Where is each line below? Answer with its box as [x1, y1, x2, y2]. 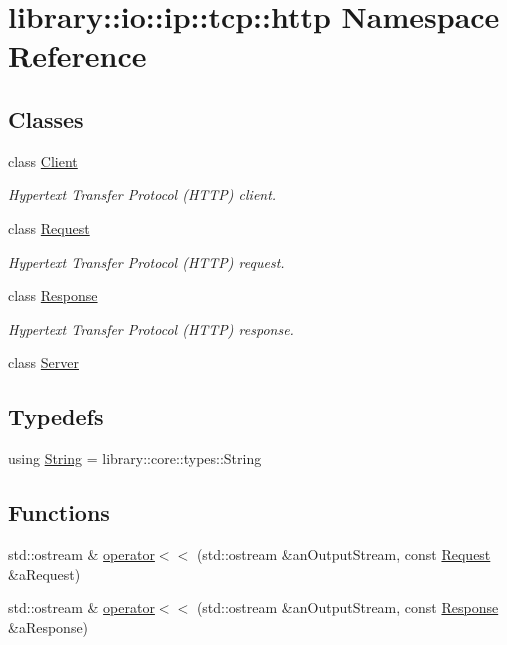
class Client [8, 150, 78, 171]
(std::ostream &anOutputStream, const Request [196, 543, 491, 564]
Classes [8, 103, 84, 134]
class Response [8, 285, 98, 306]
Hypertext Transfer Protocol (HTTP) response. [8, 318, 294, 339]
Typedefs [8, 401, 104, 432]
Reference [8, 35, 147, 76]
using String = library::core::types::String [8, 448, 262, 469]
